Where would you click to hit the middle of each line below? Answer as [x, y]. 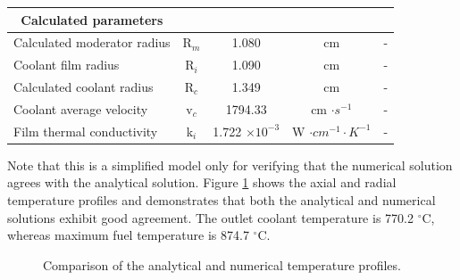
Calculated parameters [92, 19]
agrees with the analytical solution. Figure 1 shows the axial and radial [202, 182]
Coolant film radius [67, 65]
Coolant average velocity [81, 108]
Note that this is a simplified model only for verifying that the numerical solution [230, 165]
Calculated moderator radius [92, 42]
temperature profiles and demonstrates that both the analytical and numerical [222, 200]
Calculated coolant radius [84, 87]
